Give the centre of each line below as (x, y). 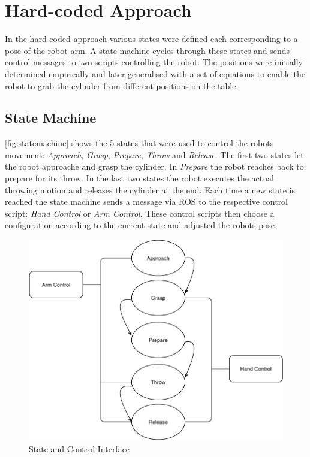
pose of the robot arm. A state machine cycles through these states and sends (148, 50)
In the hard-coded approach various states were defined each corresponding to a (151, 39)
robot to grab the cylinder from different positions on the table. (122, 85)
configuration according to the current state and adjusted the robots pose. (141, 225)
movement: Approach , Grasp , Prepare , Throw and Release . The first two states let (154, 154)
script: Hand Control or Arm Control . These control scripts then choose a (140, 213)
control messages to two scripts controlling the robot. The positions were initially (154, 62)
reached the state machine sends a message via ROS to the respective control (147, 202)
